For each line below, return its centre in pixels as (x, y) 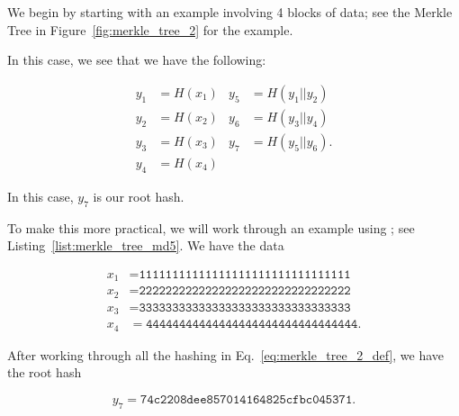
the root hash (45, 372)
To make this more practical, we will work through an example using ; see (211, 227)
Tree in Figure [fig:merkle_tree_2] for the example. (150, 29)
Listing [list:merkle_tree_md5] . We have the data (146, 245)
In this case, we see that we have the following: (137, 60)
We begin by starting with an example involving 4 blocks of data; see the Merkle (230, 12)
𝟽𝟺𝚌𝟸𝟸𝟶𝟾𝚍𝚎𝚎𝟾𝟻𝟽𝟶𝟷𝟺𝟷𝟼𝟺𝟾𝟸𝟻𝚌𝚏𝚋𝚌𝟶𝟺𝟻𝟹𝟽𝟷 (247, 399)
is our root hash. (139, 196)
